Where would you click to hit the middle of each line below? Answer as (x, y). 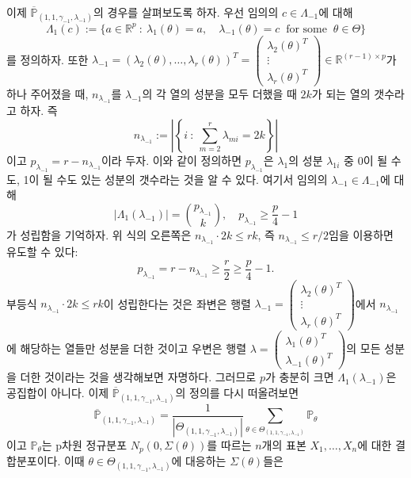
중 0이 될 (366, 160)
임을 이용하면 (361, 234)
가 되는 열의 (341, 93)
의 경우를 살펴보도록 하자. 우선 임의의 (186, 12)
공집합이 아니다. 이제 (58, 392)
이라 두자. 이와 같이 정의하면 (171, 160)
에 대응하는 (199, 461)
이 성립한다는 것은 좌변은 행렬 (177, 303)
